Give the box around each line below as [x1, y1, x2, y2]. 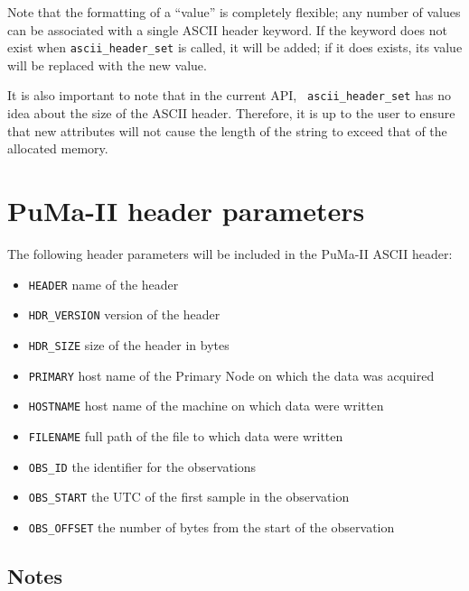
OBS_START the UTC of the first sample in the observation [28, 487, 350, 506]
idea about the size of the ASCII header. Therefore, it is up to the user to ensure [7, 104, 455, 123]
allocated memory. [7, 139, 108, 158]
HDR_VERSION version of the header [28, 305, 220, 324]
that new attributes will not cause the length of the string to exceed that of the [7, 121, 447, 140]
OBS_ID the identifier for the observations [28, 457, 257, 476]
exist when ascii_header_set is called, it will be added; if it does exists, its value [7, 38, 463, 57]
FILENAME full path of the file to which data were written [28, 426, 343, 445]
